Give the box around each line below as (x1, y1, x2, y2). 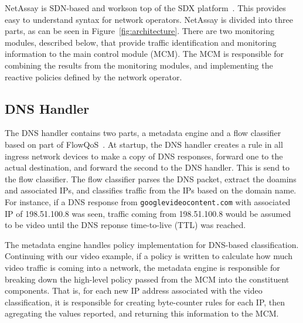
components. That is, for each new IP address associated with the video (5, 284, 263, 297)
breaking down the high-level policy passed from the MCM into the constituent (5, 273, 290, 285)
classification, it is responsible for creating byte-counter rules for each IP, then (5, 295, 285, 308)
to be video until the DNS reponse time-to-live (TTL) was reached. (5, 219, 246, 231)
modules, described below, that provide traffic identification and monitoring (5, 36, 277, 48)
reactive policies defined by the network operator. (5, 70, 182, 83)
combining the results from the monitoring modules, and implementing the (5, 59, 273, 71)
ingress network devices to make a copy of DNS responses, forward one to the (5, 149, 283, 162)
